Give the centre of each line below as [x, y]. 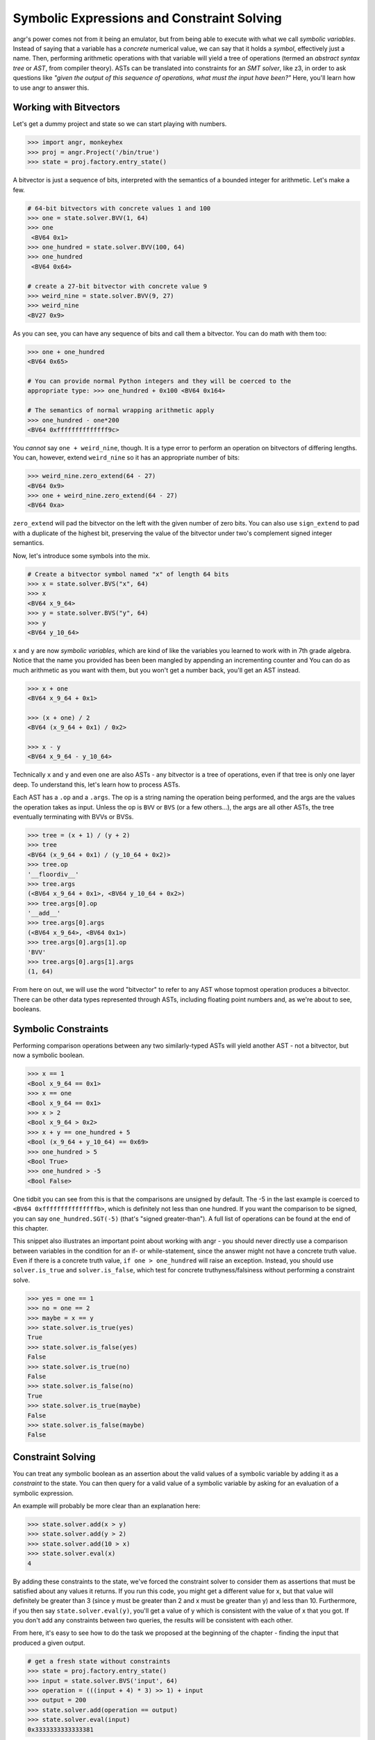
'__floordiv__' [53, 874]
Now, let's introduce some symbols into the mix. [82, 555]
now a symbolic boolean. [49, 1055]
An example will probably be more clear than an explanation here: [107, 1506]
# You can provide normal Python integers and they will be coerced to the [159, 381]
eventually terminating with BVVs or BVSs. [73, 816]
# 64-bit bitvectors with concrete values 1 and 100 [119, 208]
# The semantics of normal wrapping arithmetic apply [121, 410]
